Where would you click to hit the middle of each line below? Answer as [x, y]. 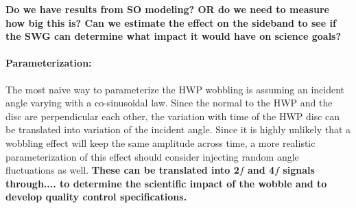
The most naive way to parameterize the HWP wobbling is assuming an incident [175, 89]
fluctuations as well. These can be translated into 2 [122, 170]
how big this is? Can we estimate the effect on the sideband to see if [171, 22]
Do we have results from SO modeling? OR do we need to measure [167, 9]
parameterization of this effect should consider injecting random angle [152, 156]
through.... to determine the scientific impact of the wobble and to [166, 183]
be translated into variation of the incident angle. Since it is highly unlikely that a [178, 129]
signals [299, 170]
